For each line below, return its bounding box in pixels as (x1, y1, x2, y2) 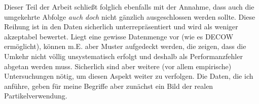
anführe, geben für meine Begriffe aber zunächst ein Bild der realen (4, 80, 213, 91)
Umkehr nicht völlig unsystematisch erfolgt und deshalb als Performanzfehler (4, 50, 243, 61)
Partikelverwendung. (4, 90, 67, 101)
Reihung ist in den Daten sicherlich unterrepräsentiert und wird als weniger (4, 21, 238, 32)
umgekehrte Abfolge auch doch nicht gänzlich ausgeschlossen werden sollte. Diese (4, 11, 255, 22)
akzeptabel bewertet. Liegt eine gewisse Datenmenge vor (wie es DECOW (4, 31, 234, 41)
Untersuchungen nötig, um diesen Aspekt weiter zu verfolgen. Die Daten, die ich (4, 71, 253, 81)
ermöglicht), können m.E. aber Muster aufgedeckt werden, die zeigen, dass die (4, 41, 246, 51)
